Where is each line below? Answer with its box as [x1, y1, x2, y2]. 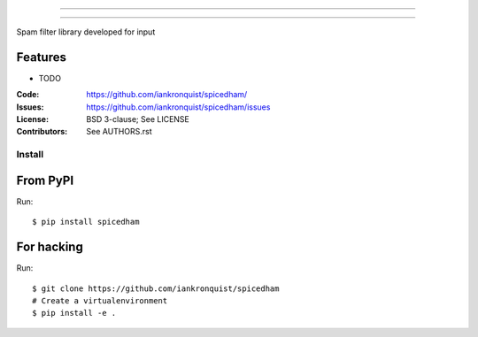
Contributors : [16, 126, 68, 137]
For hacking [16, 240, 83, 255]
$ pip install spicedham [32, 217, 140, 227]
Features [16, 50, 66, 65]
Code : [16, 89, 40, 100]
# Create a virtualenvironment [32, 296, 168, 306]
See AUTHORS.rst [86, 126, 152, 137]
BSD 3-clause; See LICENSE [86, 114, 190, 125]
